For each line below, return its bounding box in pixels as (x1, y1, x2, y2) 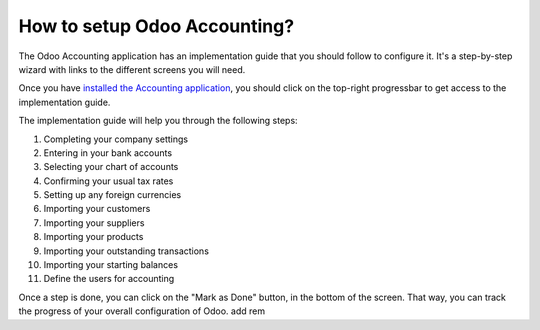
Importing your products (43, 231, 144, 243)
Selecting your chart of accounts (43, 161, 179, 173)
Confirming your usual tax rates (43, 175, 174, 187)
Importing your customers (43, 203, 151, 215)
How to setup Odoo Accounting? (18, 15, 295, 37)
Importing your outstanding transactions (43, 245, 210, 257)
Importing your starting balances (43, 259, 179, 271)
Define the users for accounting (43, 273, 175, 285)
